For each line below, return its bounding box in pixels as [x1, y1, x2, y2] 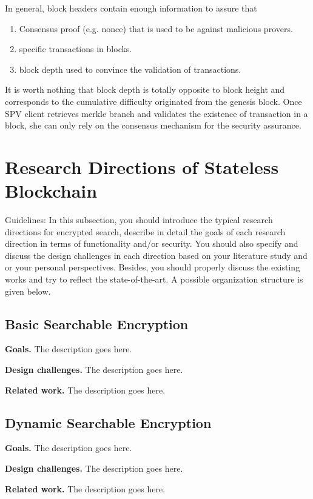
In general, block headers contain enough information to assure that [5, 2, 257, 14]
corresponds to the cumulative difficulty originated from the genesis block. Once [5, 95, 302, 107]
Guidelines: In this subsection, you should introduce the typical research [5, 213, 273, 226]
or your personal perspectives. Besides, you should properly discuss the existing [5, 261, 300, 273]
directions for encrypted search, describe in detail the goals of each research [5, 225, 286, 238]
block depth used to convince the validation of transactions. [19, 62, 241, 75]
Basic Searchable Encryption [5, 314, 189, 333]
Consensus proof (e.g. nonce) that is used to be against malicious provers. [19, 22, 293, 35]
